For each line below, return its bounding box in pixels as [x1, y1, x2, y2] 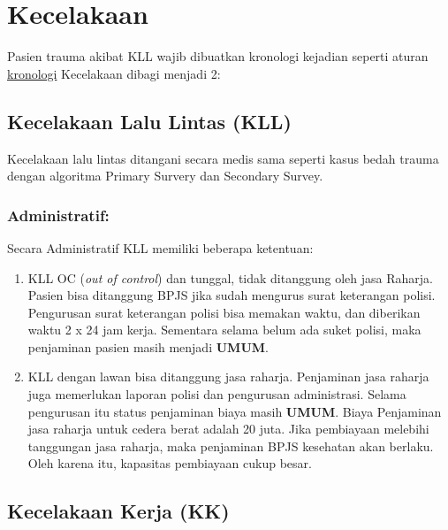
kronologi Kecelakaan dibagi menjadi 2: [7, 64, 221, 82]
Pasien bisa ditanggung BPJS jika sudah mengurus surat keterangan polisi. [27, 286, 436, 304]
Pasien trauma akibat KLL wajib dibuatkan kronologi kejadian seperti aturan [7, 47, 429, 65]
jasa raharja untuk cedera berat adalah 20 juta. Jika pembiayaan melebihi [27, 419, 429, 438]
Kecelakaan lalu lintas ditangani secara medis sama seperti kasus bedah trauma [7, 149, 439, 167]
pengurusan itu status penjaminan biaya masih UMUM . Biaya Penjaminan [27, 402, 442, 420]
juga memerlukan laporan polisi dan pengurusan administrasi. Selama [27, 385, 406, 403]
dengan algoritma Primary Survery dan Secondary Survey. [7, 166, 323, 185]
